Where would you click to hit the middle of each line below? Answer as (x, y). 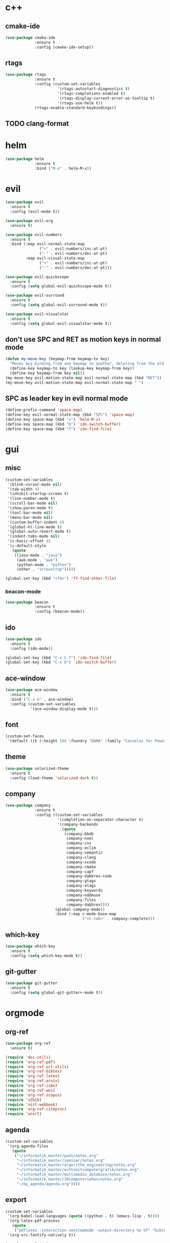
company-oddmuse (83, 895)
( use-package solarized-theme (37, 768)
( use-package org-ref (28, 1043)
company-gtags (81, 881)
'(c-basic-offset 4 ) (29, 541)
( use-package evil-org (29, 221)
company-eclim (81, 848)
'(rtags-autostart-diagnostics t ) (94, 89)
